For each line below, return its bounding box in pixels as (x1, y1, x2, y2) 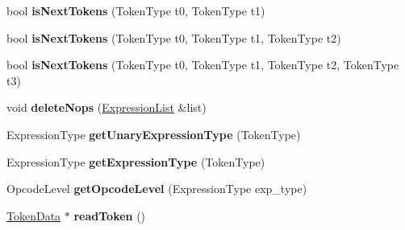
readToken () (73, 207, 146, 224)
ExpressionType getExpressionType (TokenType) (6, 153, 265, 170)
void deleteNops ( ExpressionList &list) (6, 99, 207, 116)
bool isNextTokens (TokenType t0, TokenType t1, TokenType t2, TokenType (6, 56, 399, 73)
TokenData (6, 207, 61, 224)
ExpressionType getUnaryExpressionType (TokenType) (6, 125, 301, 142)
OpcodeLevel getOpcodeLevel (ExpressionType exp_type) (6, 180, 307, 197)
